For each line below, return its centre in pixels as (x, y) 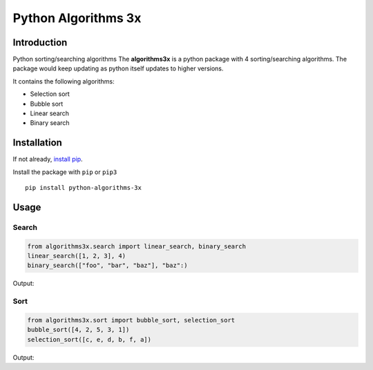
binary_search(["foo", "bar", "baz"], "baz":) (107, 265)
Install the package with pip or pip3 (65, 172)
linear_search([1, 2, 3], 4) (77, 256)
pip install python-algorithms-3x (83, 188)
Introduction (40, 42)
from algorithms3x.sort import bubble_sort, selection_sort (131, 320)
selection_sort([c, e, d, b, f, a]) (89, 339)
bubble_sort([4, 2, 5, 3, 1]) (78, 330)
